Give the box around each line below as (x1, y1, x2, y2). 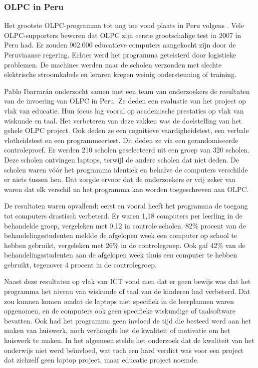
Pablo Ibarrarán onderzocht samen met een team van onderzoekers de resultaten (4, 85, 250, 96)
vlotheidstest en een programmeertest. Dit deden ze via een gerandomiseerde (4, 134, 239, 145)
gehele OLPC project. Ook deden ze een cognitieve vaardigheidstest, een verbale (4, 125, 249, 135)
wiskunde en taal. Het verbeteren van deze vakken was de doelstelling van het (4, 115, 242, 125)
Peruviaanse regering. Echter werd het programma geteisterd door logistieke (4, 49, 237, 59)
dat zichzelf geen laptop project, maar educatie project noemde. (4, 354, 199, 365)
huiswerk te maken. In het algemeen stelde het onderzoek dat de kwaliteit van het (4, 335, 255, 345)
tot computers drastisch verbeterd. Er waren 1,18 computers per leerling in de (4, 210, 243, 220)
